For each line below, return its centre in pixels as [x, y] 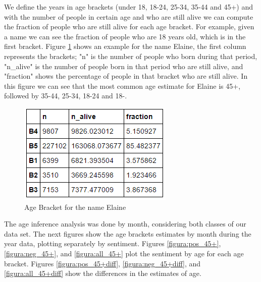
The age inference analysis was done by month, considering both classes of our [125, 224]
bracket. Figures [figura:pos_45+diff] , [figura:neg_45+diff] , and [102, 263]
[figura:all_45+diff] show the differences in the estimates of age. [103, 273]
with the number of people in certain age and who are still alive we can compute [129, 16]
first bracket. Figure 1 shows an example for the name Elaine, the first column [125, 46]
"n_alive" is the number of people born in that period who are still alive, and [124, 66]
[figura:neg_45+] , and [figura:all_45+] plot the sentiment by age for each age [124, 253]
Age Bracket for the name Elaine [75, 207]
